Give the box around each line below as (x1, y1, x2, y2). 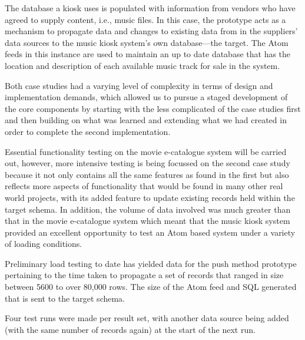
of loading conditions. (5, 237, 82, 250)
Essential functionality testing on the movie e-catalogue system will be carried (5, 145, 287, 157)
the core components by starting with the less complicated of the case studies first (5, 102, 301, 114)
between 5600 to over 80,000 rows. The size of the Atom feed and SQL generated (5, 280, 297, 293)
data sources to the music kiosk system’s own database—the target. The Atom (5, 36, 289, 48)
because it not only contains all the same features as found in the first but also (5, 168, 289, 180)
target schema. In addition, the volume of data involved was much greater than (5, 203, 291, 215)
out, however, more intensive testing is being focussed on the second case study (5, 157, 290, 169)
